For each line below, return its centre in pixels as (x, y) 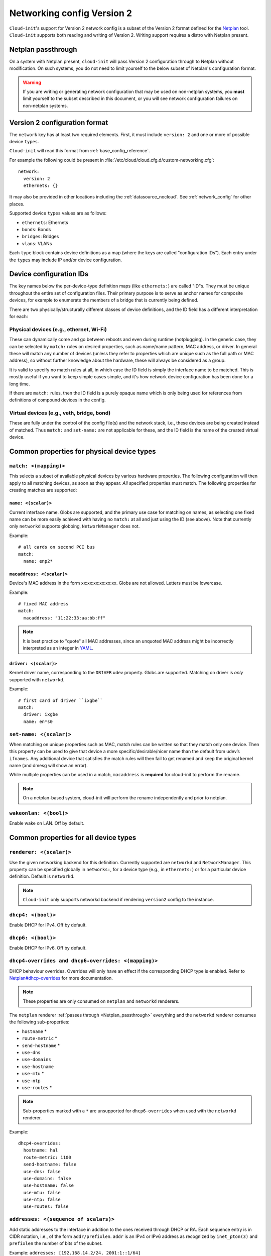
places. (17, 204)
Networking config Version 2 (71, 13)
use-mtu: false (42, 1192)
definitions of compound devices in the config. (57, 400)
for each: (19, 317)
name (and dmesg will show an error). (48, 766)
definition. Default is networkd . (42, 876)
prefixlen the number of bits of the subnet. (56, 1243)
